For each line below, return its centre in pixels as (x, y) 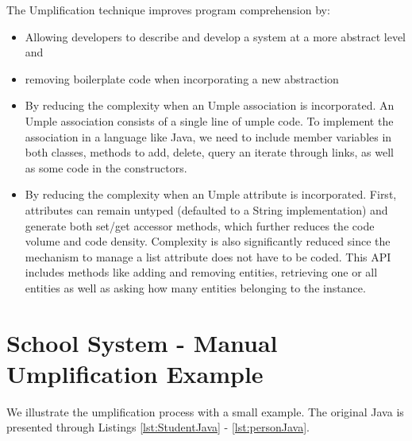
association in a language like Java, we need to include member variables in (208, 136)
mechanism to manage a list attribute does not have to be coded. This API (208, 256)
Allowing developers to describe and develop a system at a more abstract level (216, 36)
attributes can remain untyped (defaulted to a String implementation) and (206, 209)
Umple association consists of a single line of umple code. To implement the (209, 120)
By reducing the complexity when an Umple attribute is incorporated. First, (211, 194)
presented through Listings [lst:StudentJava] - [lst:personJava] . (158, 427)
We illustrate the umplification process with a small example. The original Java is (205, 411)
